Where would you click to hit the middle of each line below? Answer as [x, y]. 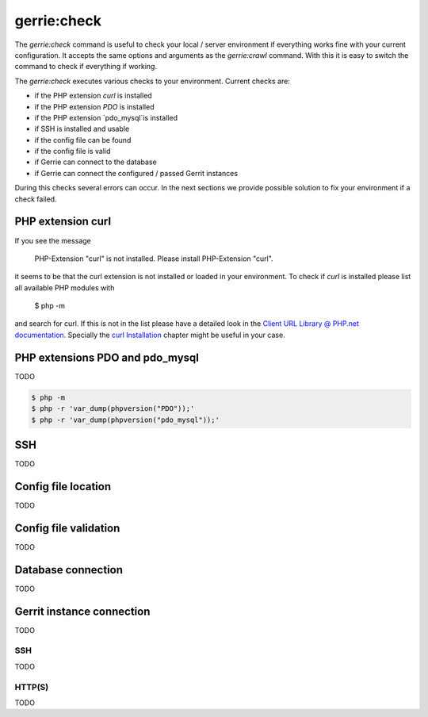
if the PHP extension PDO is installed [94, 106]
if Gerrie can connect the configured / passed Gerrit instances [136, 173]
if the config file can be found [83, 140]
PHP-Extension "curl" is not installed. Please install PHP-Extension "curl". [154, 259]
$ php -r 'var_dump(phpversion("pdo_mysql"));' [125, 420]
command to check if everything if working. [86, 67]
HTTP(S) [32, 687]
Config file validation [67, 528]
